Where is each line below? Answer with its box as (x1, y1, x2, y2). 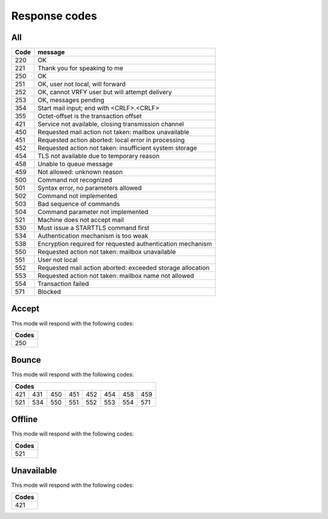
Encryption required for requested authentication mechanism (37, 240, 213, 248)
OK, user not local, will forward (37, 80, 126, 88)
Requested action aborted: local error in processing (37, 136, 185, 144)
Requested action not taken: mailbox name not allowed (37, 271, 194, 280)
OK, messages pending (37, 96, 104, 105)
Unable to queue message (37, 160, 113, 169)
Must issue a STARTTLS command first (37, 224, 150, 232)
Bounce (11, 355, 41, 365)
